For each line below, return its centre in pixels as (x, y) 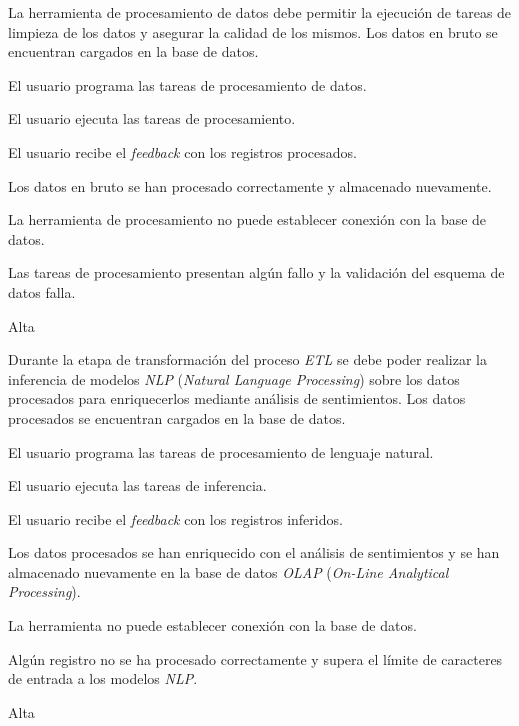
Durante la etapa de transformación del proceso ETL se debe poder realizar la (247, 359)
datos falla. (42, 291)
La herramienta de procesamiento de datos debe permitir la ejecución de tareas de (260, 12)
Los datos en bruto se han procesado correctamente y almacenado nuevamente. (250, 185)
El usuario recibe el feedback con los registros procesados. (182, 151)
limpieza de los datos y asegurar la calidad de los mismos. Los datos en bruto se (253, 31)
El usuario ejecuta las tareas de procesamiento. (152, 118)
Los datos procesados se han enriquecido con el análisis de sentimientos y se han (254, 552)
